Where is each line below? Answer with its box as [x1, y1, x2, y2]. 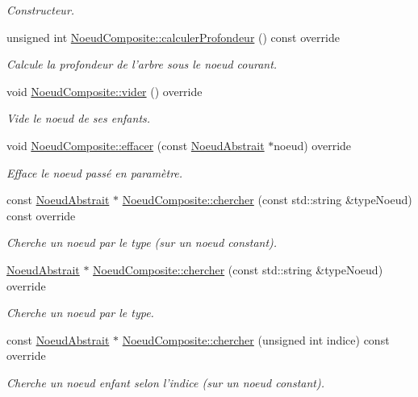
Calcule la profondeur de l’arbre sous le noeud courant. [6, 56, 278, 73]
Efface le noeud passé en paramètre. [6, 164, 183, 181]
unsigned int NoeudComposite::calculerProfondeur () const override [6, 28, 340, 45]
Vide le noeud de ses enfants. [6, 110, 151, 127]
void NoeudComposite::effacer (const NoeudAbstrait [6, 136, 265, 153]
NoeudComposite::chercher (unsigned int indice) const [122, 331, 390, 348]
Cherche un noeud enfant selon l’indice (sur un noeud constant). [6, 374, 324, 391]
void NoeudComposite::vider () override [6, 82, 203, 99]
